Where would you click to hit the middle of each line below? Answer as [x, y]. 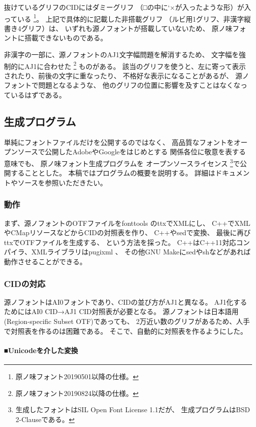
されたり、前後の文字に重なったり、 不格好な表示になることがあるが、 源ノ [127, 75]
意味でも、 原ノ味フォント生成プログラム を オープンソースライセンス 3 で [122, 162]
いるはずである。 [38, 95]
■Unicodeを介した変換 [41, 350]
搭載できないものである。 [66, 38]
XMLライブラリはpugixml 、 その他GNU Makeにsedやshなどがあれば [141, 252]
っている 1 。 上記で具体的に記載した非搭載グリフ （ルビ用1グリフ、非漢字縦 [128, 18]
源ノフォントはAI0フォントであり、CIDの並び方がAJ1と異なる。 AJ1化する [126, 302]
